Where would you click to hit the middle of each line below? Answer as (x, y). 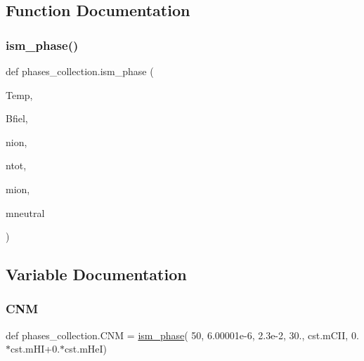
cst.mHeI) (86, 349)
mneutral (25, 212)
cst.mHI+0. (35, 349)
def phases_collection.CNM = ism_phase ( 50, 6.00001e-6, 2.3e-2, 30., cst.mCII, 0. (182, 335)
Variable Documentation (96, 274)
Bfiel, (17, 118)
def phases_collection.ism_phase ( (80, 71)
